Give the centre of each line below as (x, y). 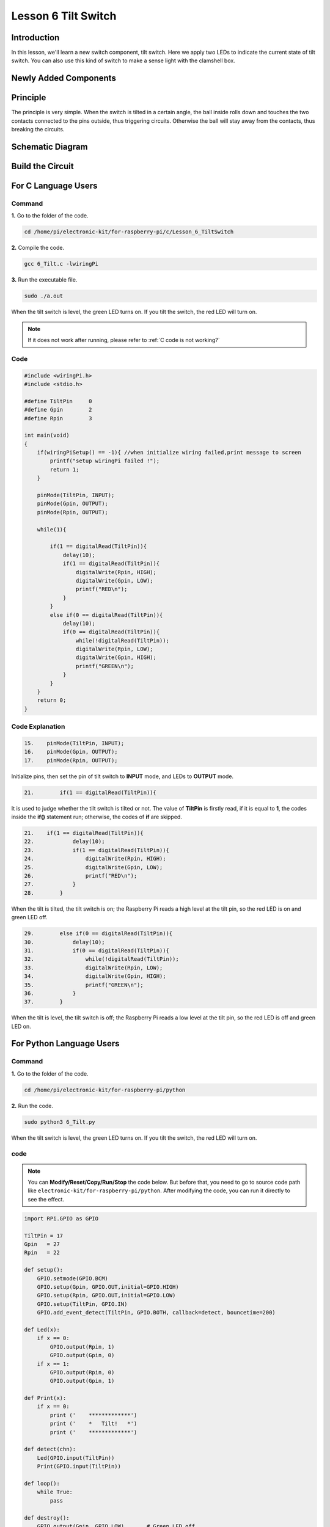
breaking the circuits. (38, 129)
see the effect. (46, 1199)
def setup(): (44, 1270)
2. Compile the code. (38, 248)
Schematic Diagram (50, 147)
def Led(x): (42, 1329)
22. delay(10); (64, 842)
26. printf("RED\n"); (81, 876)
